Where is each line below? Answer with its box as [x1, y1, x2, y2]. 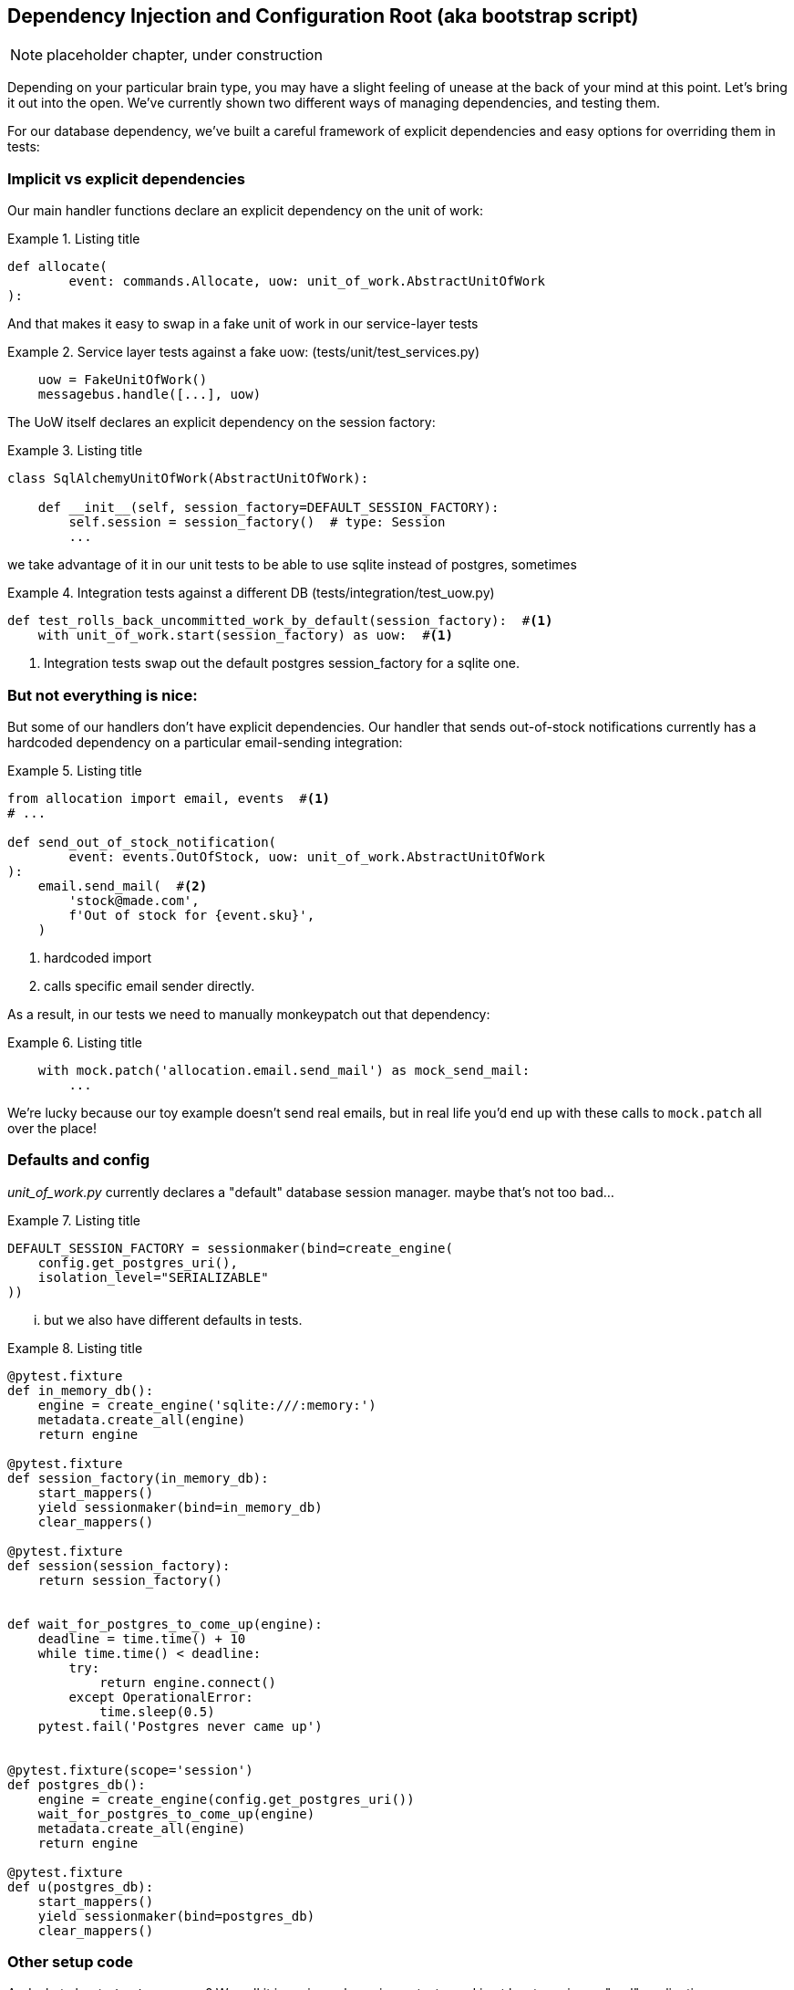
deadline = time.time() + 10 [37, 1631, 246, 1646]
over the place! [7, 1120, 98, 1136]
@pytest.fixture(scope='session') [7, 1762, 253, 1777]
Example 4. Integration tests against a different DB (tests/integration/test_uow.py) [7, 585, 495, 601]
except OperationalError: [68, 1689, 253, 1704]
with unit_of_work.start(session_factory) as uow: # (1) [37, 628, 453, 643]
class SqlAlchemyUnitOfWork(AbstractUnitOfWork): [7, 471, 369, 486]
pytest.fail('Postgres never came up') [37, 1718, 323, 1734]
